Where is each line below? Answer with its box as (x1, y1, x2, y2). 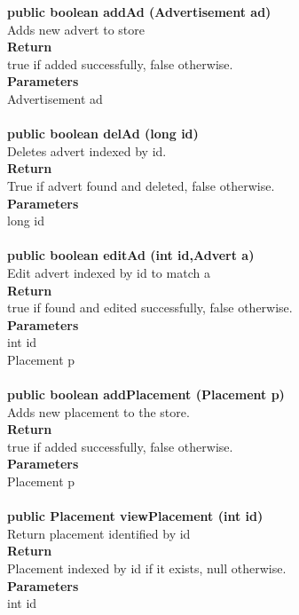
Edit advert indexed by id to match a (7, 263, 210, 281)
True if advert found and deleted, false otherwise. (7, 176, 275, 194)
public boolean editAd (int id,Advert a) (7, 246, 255, 264)
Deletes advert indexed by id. (7, 141, 167, 160)
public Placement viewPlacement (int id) (7, 507, 264, 525)
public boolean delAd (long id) (7, 124, 199, 143)
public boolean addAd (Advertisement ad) (7, 3, 271, 20)
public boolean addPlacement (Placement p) (7, 385, 285, 404)
